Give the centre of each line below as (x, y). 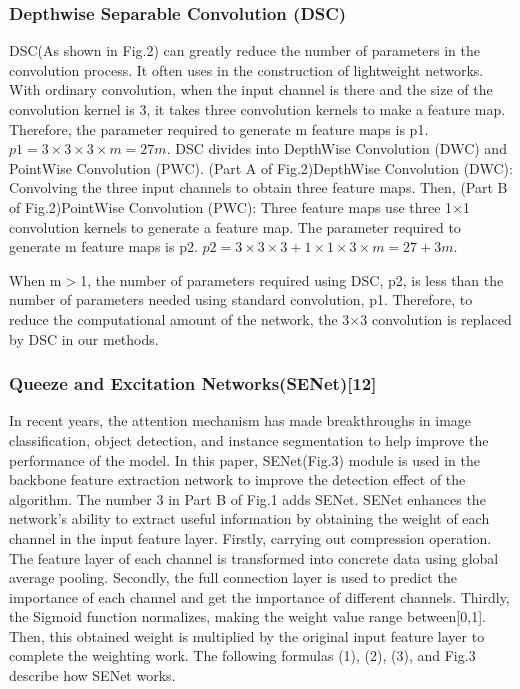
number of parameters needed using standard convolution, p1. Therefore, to (241, 299)
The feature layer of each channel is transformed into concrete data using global (254, 557)
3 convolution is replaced (436, 318)
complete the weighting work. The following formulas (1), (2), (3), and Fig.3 (242, 655)
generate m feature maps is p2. (103, 246)
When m (35, 279)
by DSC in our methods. (84, 338)
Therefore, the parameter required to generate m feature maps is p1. (219, 128)
